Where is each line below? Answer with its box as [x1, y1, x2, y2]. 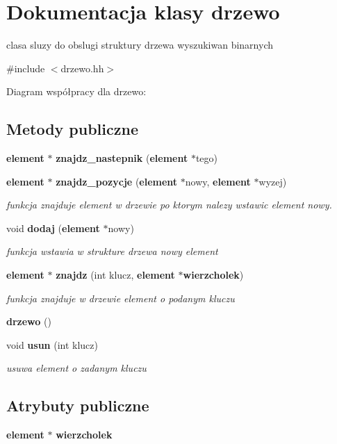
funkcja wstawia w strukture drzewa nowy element [6, 244, 218, 258]
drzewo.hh [60, 60, 104, 75]
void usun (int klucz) [6, 337, 98, 352]
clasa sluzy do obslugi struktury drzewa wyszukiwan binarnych [6, 38, 274, 52]
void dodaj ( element [6, 220, 100, 235]
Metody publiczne [6, 118, 138, 140]
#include [6, 60, 45, 75]
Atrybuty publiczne [6, 395, 149, 416]
